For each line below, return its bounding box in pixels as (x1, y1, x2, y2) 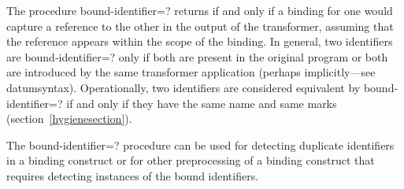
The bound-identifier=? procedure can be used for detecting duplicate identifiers (6, 136, 395, 153)
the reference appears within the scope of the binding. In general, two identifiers (6, 33, 393, 50)
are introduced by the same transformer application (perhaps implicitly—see (6, 64, 376, 80)
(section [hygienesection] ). (6, 110, 132, 127)
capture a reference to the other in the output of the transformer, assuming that (6, 17, 394, 34)
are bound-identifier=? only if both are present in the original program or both (6, 48, 388, 65)
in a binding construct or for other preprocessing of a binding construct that (6, 152, 375, 169)
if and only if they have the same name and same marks (66, 94, 337, 111)
